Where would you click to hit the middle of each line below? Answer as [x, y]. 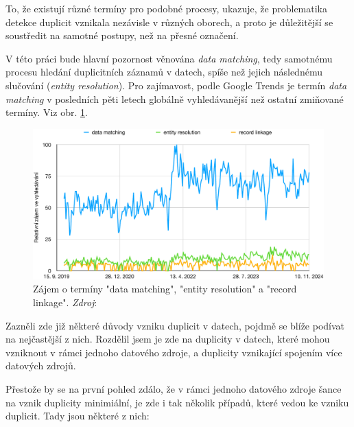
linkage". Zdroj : [65, 302]
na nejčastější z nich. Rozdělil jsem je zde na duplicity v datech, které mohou [168, 339]
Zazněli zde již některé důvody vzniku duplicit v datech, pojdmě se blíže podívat [175, 325]
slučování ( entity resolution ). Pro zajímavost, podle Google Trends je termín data [176, 85]
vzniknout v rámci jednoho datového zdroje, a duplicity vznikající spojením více [174, 352]
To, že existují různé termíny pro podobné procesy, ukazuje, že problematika [166, 8]
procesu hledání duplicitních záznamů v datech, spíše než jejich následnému [164, 72]
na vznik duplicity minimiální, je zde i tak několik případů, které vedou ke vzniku [177, 402]
